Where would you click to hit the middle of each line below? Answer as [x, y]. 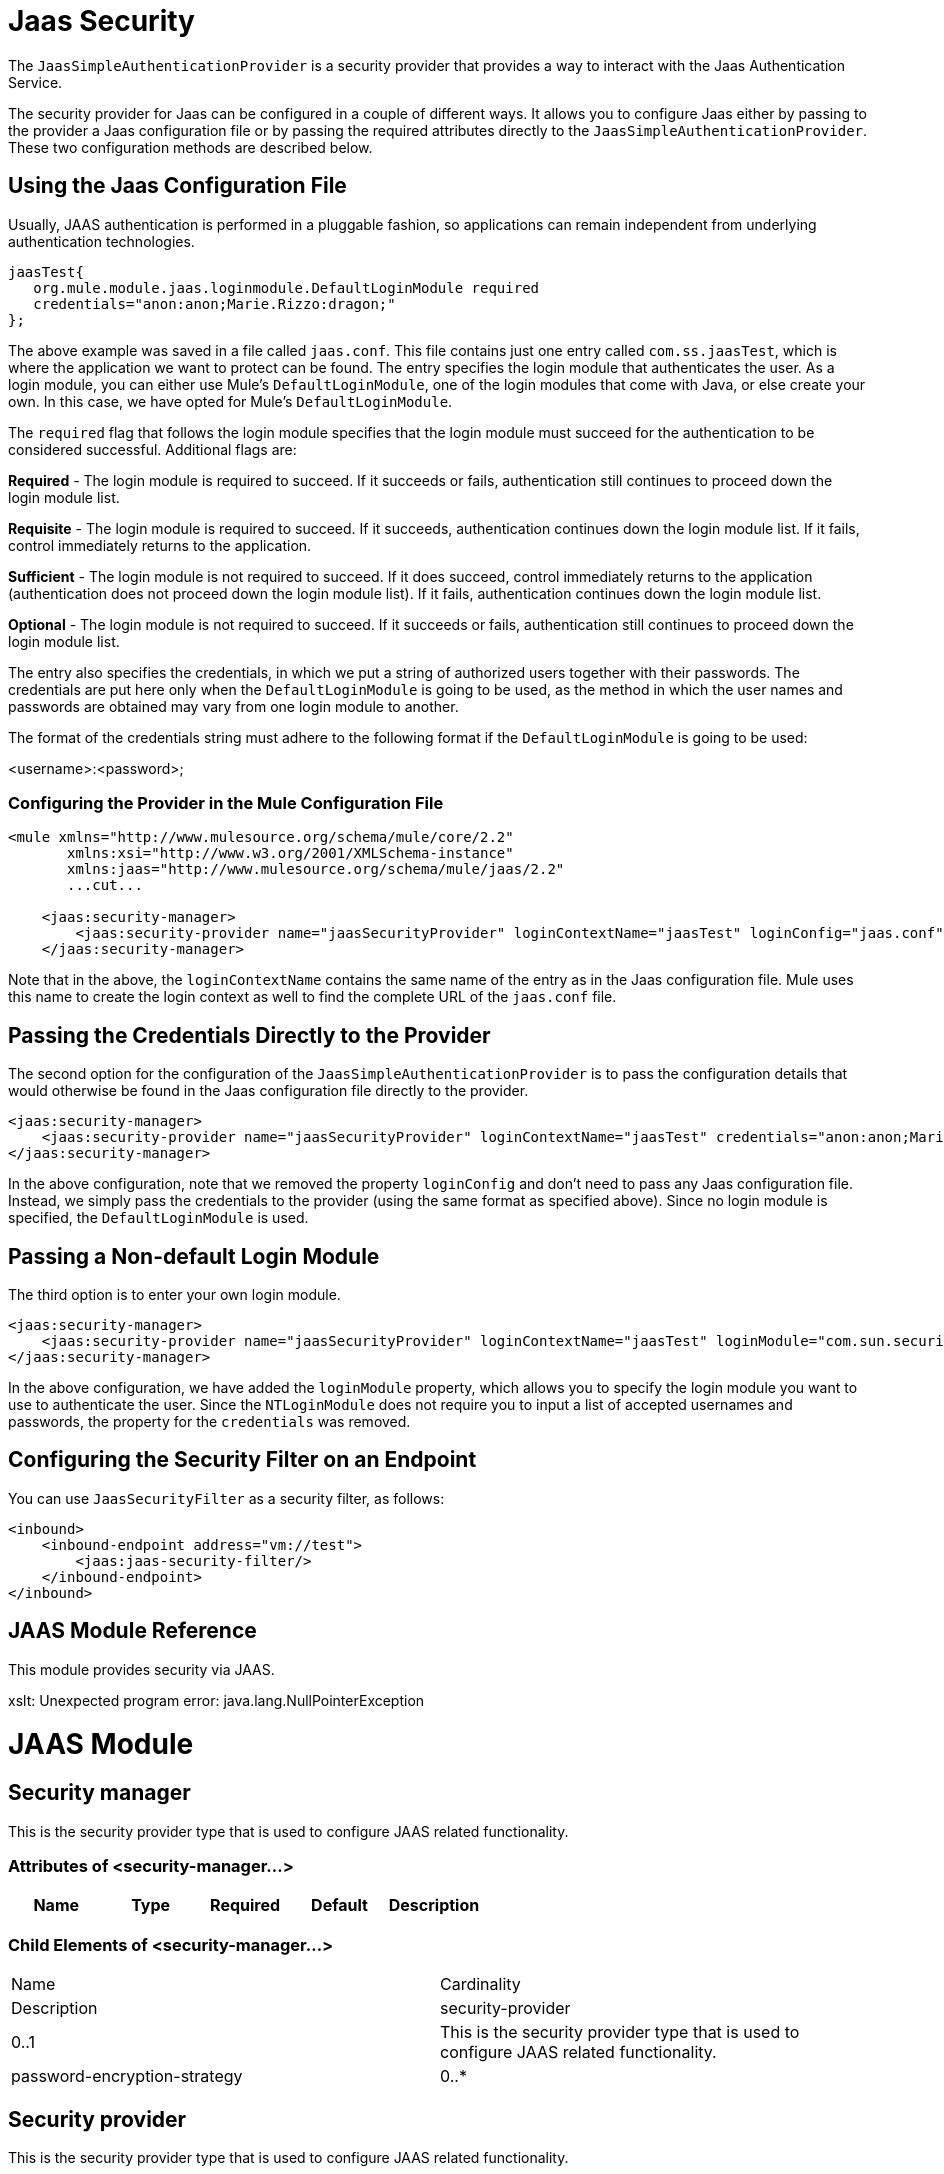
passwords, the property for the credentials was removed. [209, 1422]
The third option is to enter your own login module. [174, 1295]
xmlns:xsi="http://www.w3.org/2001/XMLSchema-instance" [290, 853]
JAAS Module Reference [132, 1631]
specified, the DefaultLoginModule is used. [158, 1218]
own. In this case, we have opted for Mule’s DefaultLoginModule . [230, 401]
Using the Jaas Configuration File [177, 186]
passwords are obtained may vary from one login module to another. [233, 706]
